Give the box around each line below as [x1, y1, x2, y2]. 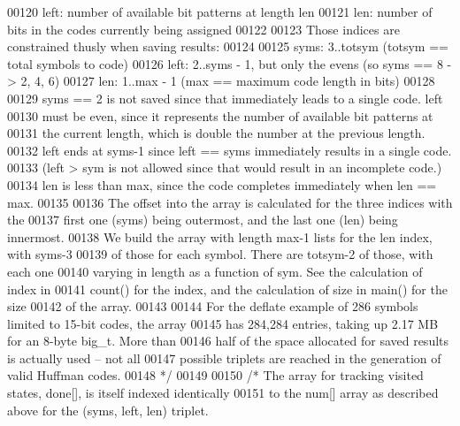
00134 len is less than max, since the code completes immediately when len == [7, 175, 437, 194]
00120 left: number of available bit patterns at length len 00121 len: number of [7, 3, 433, 20]
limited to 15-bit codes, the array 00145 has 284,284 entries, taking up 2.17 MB [7, 314, 439, 332]
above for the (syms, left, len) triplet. [7, 400, 209, 419]
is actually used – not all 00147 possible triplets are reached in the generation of [7, 348, 441, 367]
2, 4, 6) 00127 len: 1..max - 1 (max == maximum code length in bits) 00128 [20, 72, 435, 90]
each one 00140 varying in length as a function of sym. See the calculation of [7, 262, 423, 280]
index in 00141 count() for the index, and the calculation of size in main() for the [7, 279, 448, 298]
